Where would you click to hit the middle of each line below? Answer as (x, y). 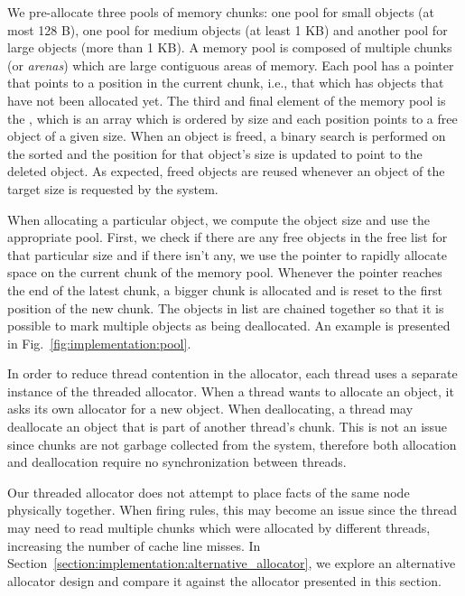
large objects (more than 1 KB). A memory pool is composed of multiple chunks (230, 47)
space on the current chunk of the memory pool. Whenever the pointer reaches (225, 272)
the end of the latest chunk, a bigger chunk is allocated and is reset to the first (225, 289)
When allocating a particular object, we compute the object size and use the (219, 219)
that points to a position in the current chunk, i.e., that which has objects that (226, 83)
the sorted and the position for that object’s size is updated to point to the (215, 153)
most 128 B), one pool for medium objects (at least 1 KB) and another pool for (228, 29)
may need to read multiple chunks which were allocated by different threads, (219, 528)
